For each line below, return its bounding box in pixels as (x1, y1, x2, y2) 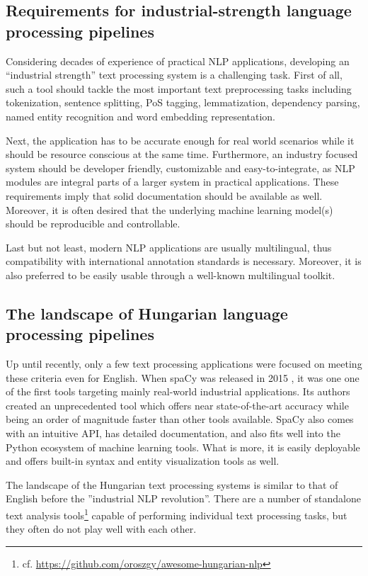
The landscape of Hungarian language (6, 302, 288, 324)
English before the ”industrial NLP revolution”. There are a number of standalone (6, 491, 361, 506)
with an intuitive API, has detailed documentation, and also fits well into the (6, 426, 340, 441)
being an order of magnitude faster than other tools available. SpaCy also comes (6, 412, 354, 427)
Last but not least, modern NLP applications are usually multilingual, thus (6, 239, 332, 254)
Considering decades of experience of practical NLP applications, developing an (6, 53, 350, 68)
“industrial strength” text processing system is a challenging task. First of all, (6, 67, 343, 82)
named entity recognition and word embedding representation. (6, 108, 275, 123)
